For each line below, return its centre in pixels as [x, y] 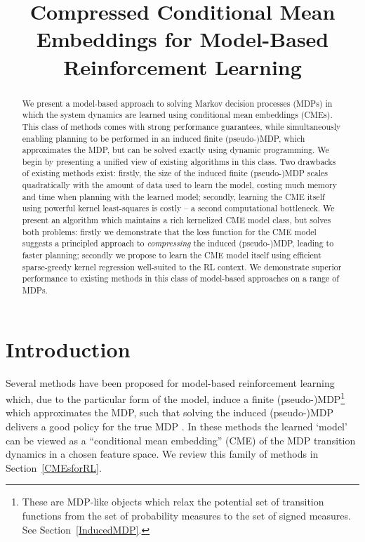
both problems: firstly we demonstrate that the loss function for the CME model [169, 231]
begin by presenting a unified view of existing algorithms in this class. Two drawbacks [179, 161]
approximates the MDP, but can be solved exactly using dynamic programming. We [175, 150]
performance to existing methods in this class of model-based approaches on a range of [180, 278]
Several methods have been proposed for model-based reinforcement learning [170, 382]
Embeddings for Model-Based [182, 39]
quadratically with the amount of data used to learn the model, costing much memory [179, 185]
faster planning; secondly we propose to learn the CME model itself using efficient [172, 255]
